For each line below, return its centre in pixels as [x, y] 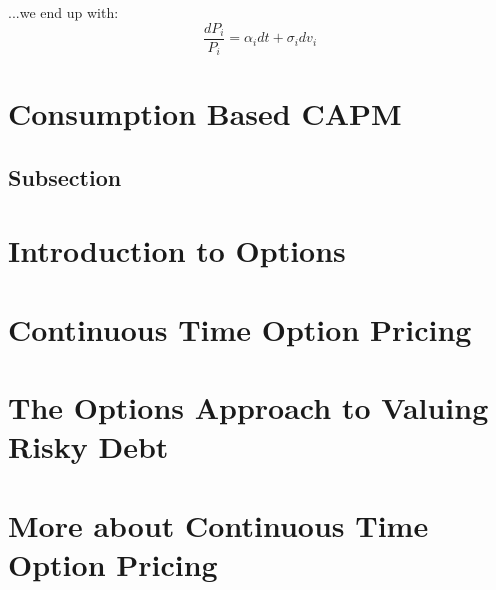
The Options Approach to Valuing [248, 407]
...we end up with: [63, 12]
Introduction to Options [177, 250]
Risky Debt [88, 446]
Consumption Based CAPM [205, 113]
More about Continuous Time [218, 524]
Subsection [65, 176]
